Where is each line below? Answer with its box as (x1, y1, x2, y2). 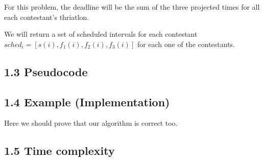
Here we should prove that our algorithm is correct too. (4, 118, 178, 128)
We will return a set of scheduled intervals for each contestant (4, 29, 198, 39)
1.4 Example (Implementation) (4, 94, 170, 109)
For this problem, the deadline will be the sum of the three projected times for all (4, 2, 260, 12)
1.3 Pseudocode (4, 63, 88, 79)
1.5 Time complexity (4, 143, 115, 158)
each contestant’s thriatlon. (4, 11, 89, 22)
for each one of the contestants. (137, 38, 235, 49)
